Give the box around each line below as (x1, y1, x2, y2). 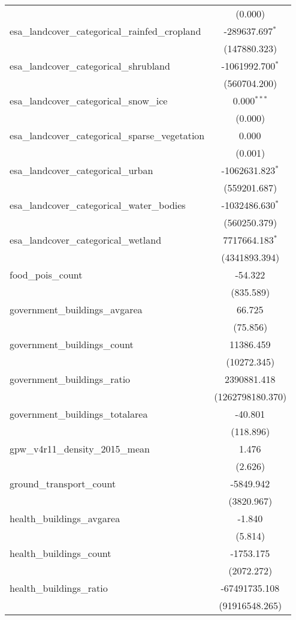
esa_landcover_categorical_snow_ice (10, 94, 168, 107)
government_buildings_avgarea (10, 302, 143, 316)
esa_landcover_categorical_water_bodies (10, 198, 186, 212)
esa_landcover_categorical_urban (10, 163, 153, 177)
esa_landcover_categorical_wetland (10, 233, 162, 247)
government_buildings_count (10, 337, 134, 351)
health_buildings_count (10, 546, 111, 560)
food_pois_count (10, 268, 83, 281)
